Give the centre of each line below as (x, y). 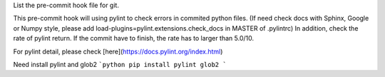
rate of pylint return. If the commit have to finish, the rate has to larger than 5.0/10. (134, 38)
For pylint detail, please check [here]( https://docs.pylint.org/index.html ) (118, 51)
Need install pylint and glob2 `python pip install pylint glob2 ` (120, 64)
